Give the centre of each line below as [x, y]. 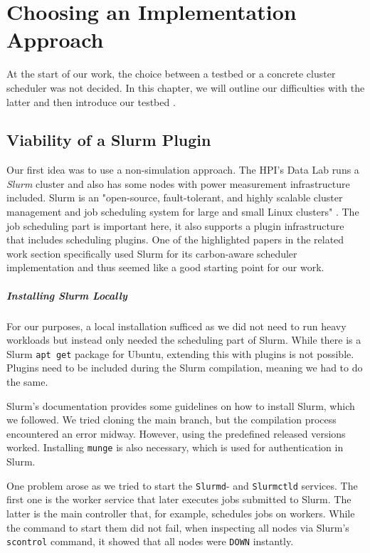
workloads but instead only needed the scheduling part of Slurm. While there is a [184, 340]
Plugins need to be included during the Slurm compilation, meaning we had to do [185, 368]
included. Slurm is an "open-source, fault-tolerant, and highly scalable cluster [175, 197]
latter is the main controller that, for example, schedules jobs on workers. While [181, 513]
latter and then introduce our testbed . [91, 101]
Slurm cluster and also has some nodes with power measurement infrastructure [178, 183]
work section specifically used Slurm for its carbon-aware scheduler [152, 253]
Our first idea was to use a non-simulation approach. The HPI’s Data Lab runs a [183, 170]
